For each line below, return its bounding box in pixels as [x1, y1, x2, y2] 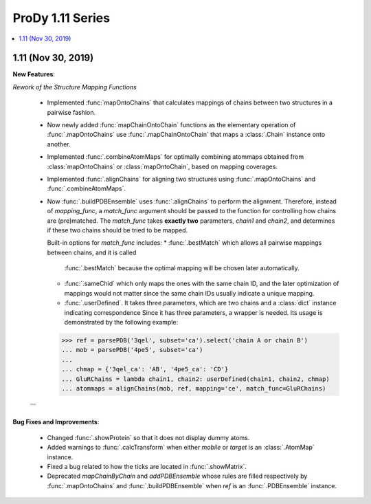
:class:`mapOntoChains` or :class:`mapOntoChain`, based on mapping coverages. [47, 162, 278, 171]
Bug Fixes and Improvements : [12, 418, 100, 426]
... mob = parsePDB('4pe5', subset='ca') [61, 346, 203, 354]
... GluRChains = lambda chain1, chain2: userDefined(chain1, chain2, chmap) [61, 375, 330, 383]
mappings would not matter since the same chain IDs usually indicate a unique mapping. [64, 289, 315, 297]
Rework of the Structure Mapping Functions [12, 83, 137, 91]
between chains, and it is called [47, 248, 137, 256]
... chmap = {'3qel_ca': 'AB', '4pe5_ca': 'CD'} [61, 365, 229, 373]
